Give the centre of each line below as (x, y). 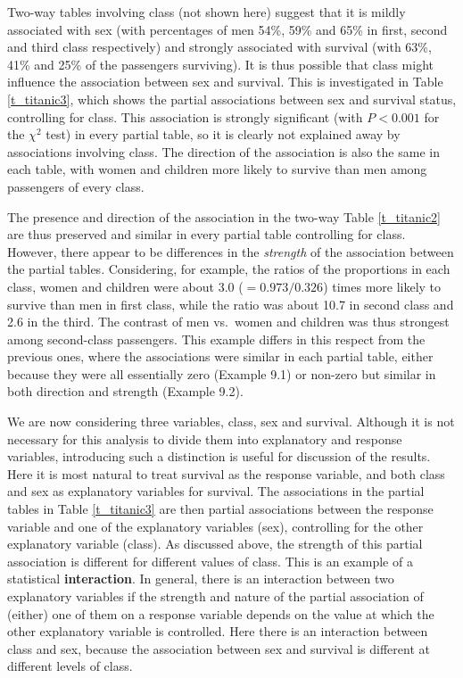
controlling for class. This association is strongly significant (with (185, 116)
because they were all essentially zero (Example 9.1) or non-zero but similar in (222, 373)
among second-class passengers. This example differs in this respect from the (216, 339)
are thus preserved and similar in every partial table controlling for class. (207, 234)
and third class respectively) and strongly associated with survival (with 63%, (219, 47)
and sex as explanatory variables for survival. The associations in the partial (216, 491)
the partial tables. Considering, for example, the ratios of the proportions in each (229, 269)
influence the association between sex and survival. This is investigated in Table (225, 82)
